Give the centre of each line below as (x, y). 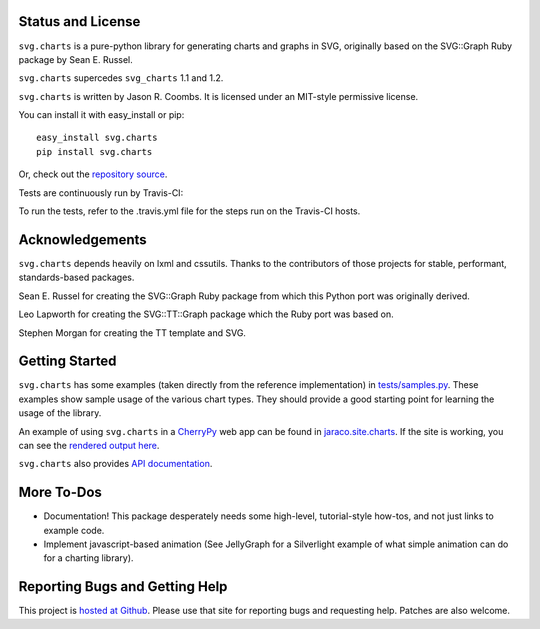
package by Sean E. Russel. (76, 59)
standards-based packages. (76, 277)
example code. (74, 530)
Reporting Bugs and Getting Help (123, 586)
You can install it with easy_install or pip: (101, 115)
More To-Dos (60, 492)
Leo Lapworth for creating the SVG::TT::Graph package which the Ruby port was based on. (206, 314)
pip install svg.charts (94, 151)
